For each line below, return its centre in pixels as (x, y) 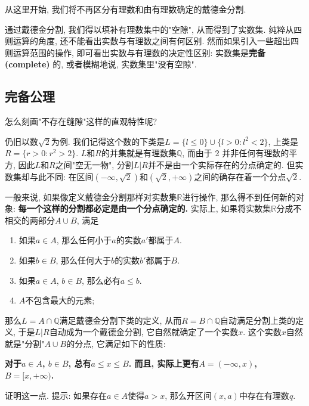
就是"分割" (25, 343)
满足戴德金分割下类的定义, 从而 (120, 320)
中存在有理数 (264, 395)
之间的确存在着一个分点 (240, 176)
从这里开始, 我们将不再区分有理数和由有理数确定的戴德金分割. (126, 9)
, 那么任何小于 (84, 240)
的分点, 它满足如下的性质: (116, 343)
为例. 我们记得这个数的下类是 (108, 141)
